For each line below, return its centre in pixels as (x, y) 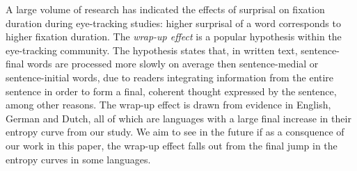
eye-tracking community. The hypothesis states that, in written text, (152, 50)
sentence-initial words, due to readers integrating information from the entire (170, 77)
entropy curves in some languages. (78, 159)
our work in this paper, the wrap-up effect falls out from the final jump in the (172, 145)
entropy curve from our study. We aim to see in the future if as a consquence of (175, 132)
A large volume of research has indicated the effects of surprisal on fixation (165, 9)
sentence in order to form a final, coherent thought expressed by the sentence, (171, 91)
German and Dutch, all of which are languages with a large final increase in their (178, 118)
